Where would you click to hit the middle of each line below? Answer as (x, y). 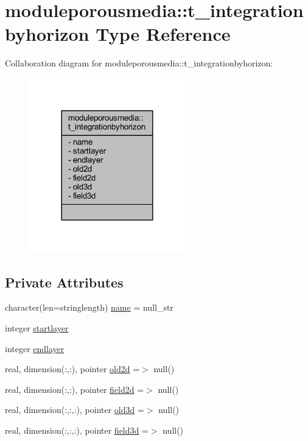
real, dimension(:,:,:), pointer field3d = (77, 430)
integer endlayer (35, 348)
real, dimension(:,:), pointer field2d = (75, 389)
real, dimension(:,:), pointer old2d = (72, 369)
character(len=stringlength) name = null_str (89, 307)
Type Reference (163, 34)
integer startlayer (37, 328)
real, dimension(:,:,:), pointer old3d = (75, 410)
